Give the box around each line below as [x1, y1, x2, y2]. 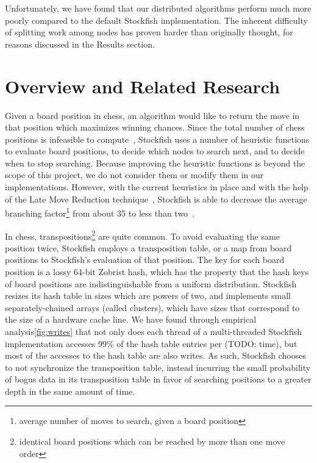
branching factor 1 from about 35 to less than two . [5, 205, 195, 219]
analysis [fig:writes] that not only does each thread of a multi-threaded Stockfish [5, 325, 302, 337]
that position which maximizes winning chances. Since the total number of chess [5, 121, 305, 134]
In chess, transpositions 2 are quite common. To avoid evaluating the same [5, 228, 280, 242]
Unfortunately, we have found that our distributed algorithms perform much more [5, 2, 312, 14]
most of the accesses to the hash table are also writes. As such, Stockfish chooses [5, 349, 307, 362]
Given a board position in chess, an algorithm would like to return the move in [5, 109, 300, 121]
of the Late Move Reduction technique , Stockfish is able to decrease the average [5, 192, 307, 205]
